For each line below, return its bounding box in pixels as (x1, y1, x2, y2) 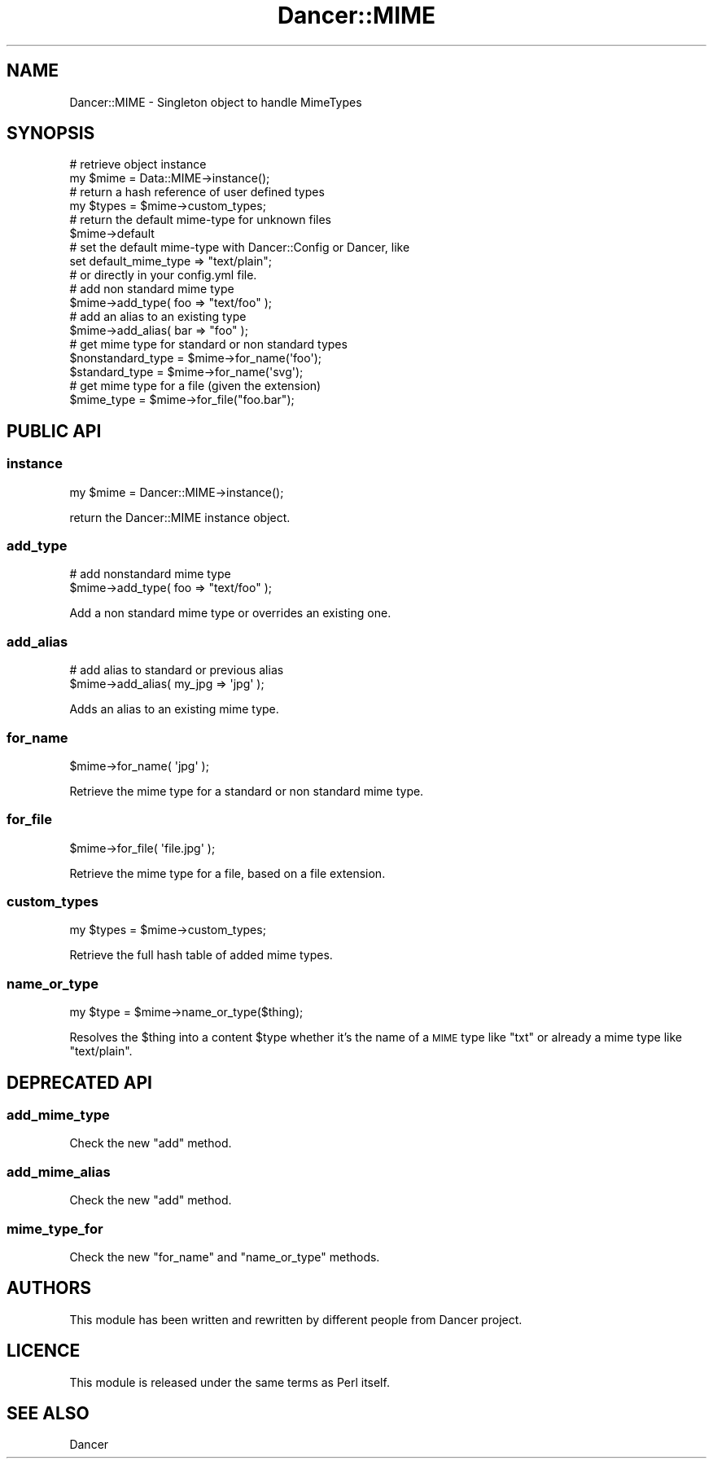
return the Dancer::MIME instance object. (69, 510, 291, 524)
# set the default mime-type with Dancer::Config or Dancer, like (69, 240, 410, 255)
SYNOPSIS (7, 123, 95, 144)
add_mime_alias (7, 1163, 111, 1180)
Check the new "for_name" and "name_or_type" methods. (69, 1249, 380, 1264)
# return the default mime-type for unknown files (69, 213, 331, 227)
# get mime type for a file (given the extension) (69, 379, 322, 393)
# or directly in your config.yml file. (69, 268, 257, 283)
